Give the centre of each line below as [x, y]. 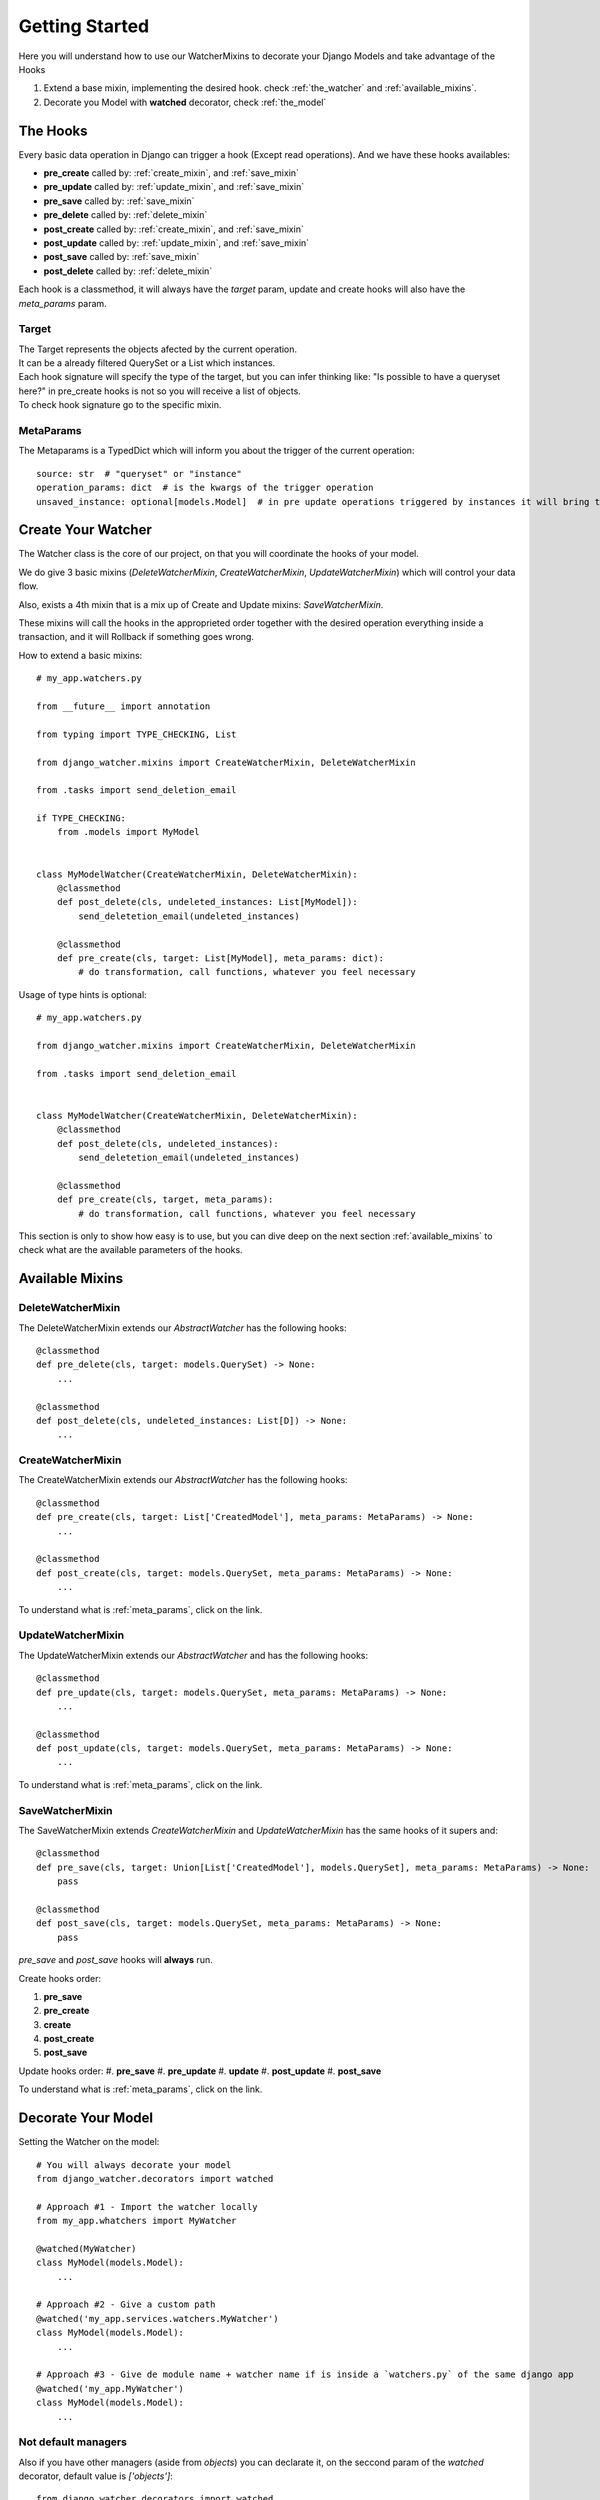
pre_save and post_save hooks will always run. [116, 1960]
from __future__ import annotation [123, 706]
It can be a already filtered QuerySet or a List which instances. [147, 363]
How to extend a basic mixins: [80, 655]
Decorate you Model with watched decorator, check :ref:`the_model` [185, 102]
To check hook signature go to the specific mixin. [120, 405]
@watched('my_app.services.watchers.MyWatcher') [157, 2318]
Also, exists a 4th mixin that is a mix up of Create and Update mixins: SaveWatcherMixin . [201, 604]
